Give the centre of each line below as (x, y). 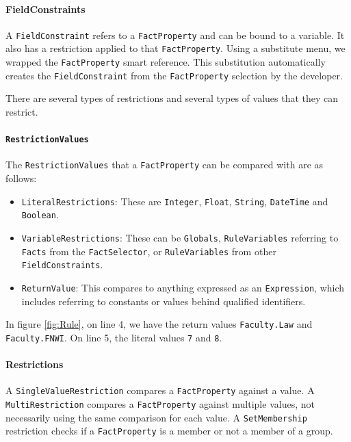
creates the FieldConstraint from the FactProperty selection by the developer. (174, 75)
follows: (21, 178)
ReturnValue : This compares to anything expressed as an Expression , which (183, 287)
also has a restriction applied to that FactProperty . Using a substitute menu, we (175, 48)
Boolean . (40, 214)
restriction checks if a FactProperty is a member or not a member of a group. (169, 431)
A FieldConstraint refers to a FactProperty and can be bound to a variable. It (175, 35)
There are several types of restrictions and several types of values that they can (172, 98)
